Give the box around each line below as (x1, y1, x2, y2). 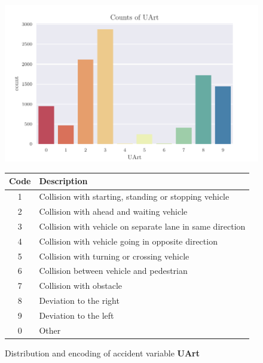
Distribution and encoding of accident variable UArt (5, 346, 200, 359)
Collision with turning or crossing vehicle (39, 249, 189, 262)
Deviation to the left (39, 309, 114, 321)
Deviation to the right (39, 294, 120, 307)
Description (39, 175, 88, 187)
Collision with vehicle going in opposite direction (39, 234, 218, 247)
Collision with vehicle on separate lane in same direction (39, 219, 246, 232)
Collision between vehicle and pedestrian (39, 264, 188, 277)
